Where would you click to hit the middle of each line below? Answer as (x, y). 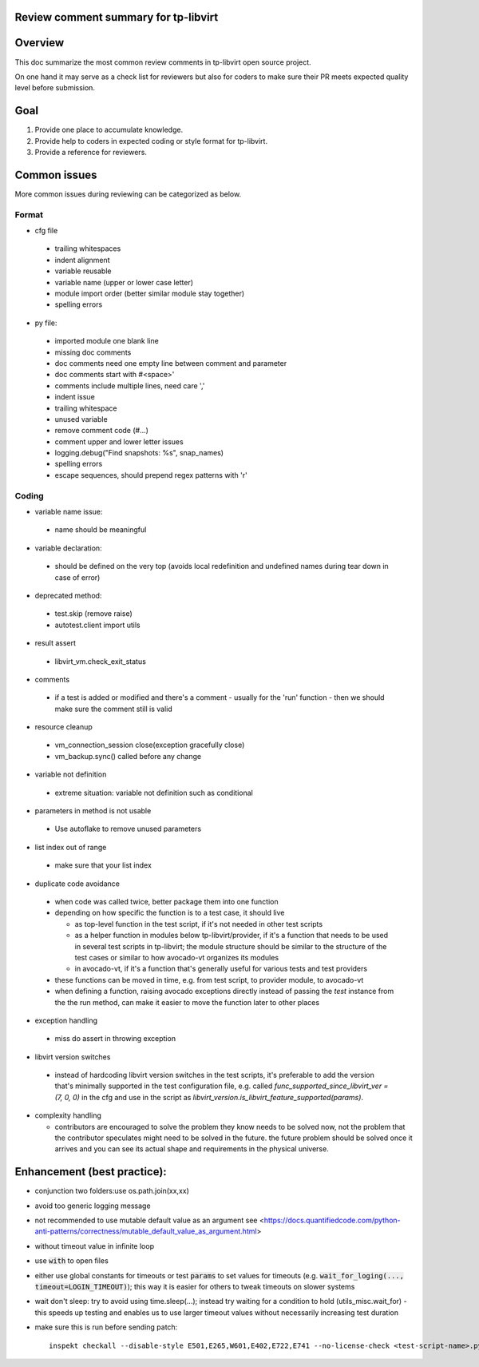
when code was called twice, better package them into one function (166, 901)
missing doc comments (93, 352)
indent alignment (82, 260)
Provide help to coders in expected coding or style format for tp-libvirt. (151, 141)
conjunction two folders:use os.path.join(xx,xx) (112, 1191)
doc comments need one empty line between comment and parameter (171, 363)
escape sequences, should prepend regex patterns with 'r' (151, 475)
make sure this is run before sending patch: (106, 1327)
